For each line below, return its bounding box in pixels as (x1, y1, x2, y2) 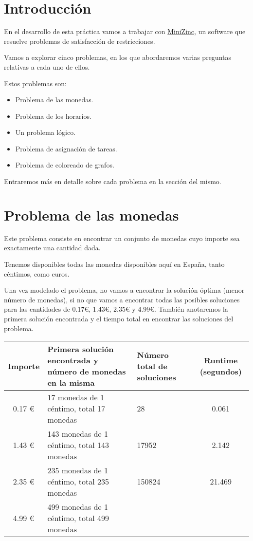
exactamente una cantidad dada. (4, 243, 101, 253)
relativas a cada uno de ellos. (4, 61, 90, 72)
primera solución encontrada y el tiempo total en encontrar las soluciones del (4, 313, 234, 323)
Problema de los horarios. (15, 111, 91, 121)
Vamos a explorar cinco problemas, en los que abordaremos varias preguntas (4, 52, 231, 62)
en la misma (47, 377, 95, 389)
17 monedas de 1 (47, 392, 104, 403)
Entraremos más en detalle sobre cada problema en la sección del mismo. (4, 176, 221, 187)
